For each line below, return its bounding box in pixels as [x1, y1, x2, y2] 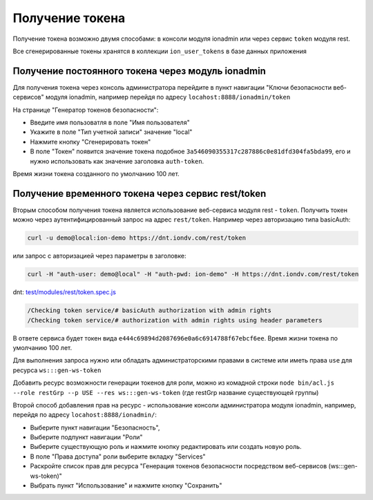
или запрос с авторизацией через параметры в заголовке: [12, 252, 186, 260]
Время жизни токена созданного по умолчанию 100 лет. [12, 169, 180, 177]
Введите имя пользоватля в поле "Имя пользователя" [30, 118, 190, 127]
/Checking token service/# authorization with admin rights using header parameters [27, 316, 323, 324]
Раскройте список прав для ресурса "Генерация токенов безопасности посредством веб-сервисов [30, 462, 327, 470]
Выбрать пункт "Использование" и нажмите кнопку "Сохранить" [30, 481, 222, 490]
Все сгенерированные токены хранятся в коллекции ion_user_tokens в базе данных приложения [12, 47, 307, 55]
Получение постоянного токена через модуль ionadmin [12, 65, 266, 77]
